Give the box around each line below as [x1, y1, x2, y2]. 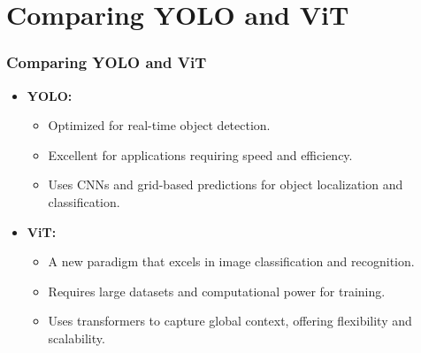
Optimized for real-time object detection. [48, 116, 271, 134]
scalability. [48, 328, 105, 347]
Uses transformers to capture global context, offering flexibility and [48, 311, 412, 330]
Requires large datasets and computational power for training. [48, 281, 386, 300]
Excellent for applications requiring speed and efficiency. [48, 145, 353, 164]
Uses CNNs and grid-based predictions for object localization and [48, 175, 403, 194]
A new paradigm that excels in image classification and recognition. [48, 252, 415, 271]
